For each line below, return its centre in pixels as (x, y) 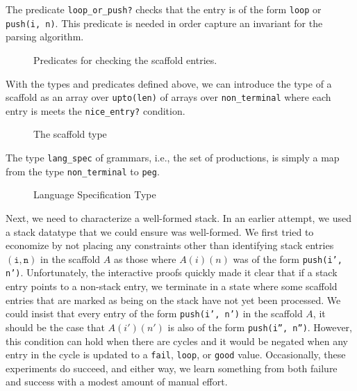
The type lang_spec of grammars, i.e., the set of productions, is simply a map (173, 157)
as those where (145, 258)
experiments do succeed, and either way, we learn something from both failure (172, 368)
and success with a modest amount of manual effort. (117, 382)
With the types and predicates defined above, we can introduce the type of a (169, 83)
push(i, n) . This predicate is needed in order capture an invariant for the (164, 23)
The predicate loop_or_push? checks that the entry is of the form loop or (164, 9)
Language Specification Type (95, 194)
